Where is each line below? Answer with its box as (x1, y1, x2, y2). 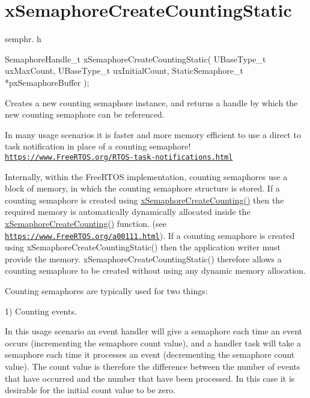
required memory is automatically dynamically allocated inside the (5, 205, 251, 218)
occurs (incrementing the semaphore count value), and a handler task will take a (5, 336, 302, 349)
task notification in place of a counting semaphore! (5, 140, 191, 152)
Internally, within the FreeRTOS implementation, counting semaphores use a (5, 170, 288, 182)
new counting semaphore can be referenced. (5, 108, 165, 121)
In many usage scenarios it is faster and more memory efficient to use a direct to (5, 128, 301, 140)
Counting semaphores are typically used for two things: (5, 284, 208, 297)
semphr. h (5, 32, 41, 45)
